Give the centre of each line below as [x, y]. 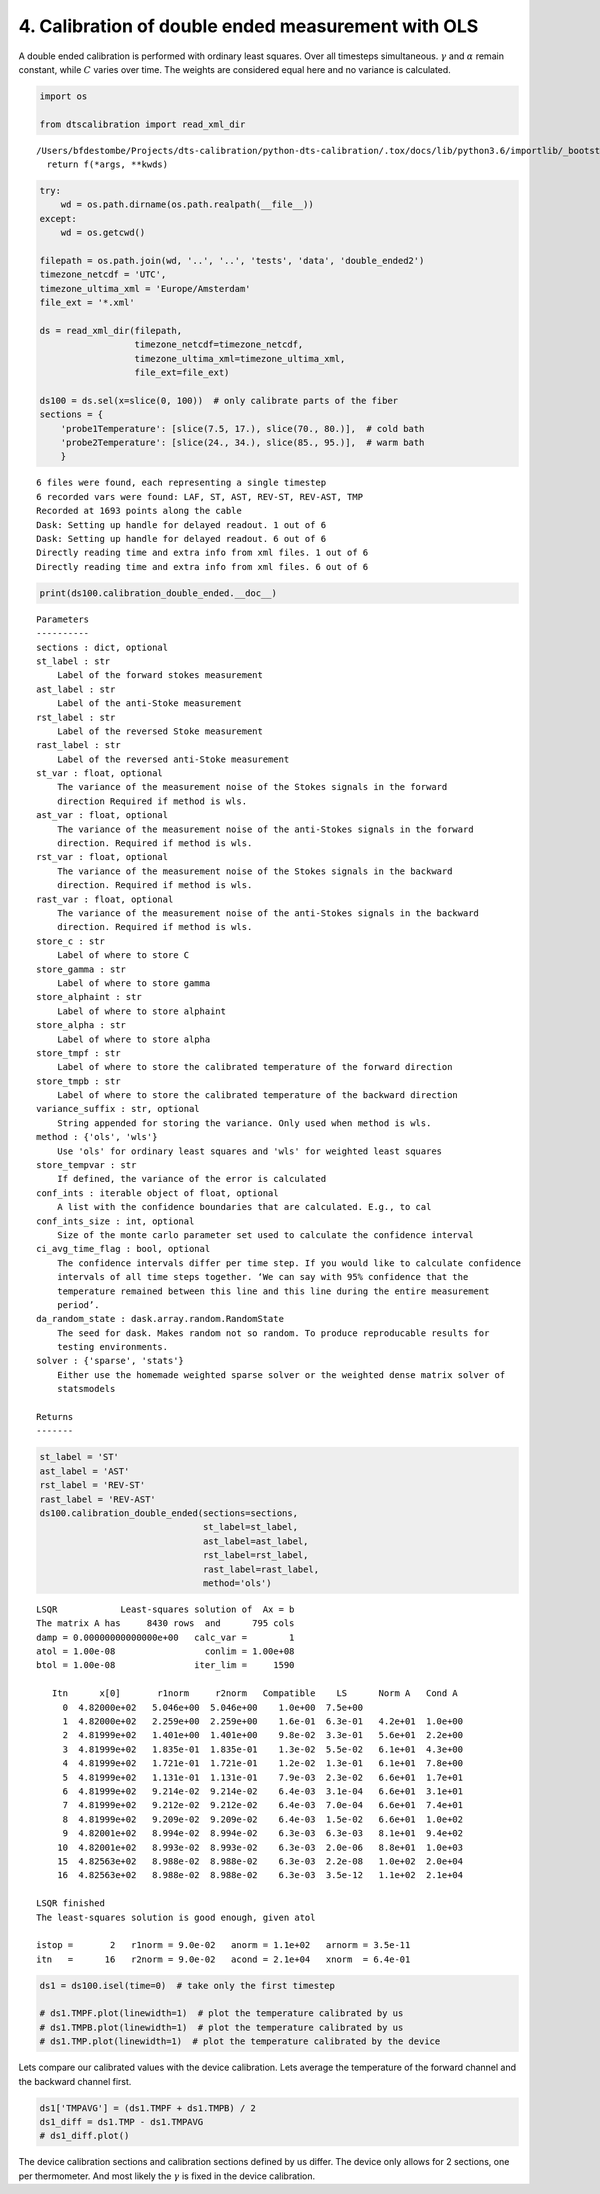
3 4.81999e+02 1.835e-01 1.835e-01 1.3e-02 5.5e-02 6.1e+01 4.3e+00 [263, 1749]
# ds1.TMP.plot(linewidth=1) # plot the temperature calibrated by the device [240, 2041]
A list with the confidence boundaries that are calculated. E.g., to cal [244, 1207]
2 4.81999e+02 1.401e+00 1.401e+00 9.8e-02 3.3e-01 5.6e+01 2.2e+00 [263, 1735]
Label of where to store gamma [133, 983]
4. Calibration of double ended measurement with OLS [248, 26]
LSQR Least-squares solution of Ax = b [165, 1609]
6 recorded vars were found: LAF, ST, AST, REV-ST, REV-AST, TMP [200, 496]
